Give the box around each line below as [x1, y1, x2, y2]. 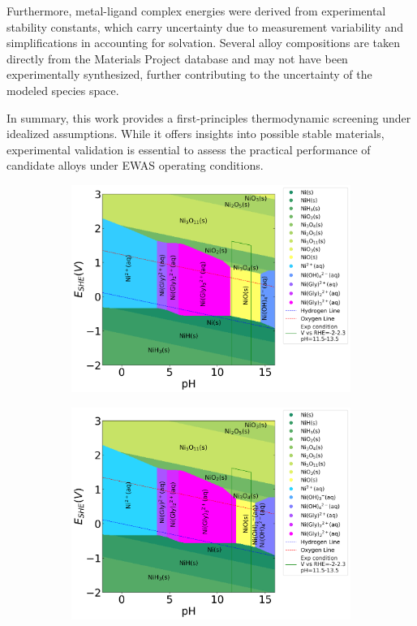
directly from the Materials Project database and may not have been [6, 50, 348, 67]
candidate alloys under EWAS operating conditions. [6, 157, 264, 174]
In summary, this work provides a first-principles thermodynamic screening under [6, 109, 411, 126]
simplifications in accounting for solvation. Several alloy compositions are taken [6, 34, 401, 51]
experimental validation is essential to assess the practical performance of [6, 140, 371, 158]
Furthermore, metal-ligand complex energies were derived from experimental [6, 2, 386, 19]
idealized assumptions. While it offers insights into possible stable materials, [6, 125, 385, 142]
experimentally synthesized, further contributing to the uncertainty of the [6, 66, 372, 83]
